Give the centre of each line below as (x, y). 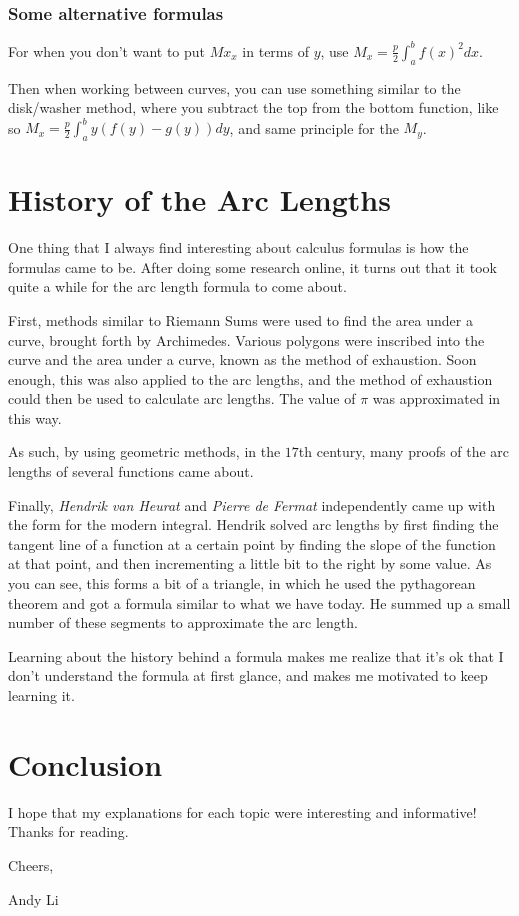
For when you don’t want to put (107, 50)
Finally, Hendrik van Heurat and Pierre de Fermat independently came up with (252, 504)
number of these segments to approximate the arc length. (183, 622)
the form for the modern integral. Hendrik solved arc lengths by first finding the (253, 524)
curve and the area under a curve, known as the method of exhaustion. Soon (242, 359)
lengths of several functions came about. (131, 471)
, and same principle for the (314, 127)
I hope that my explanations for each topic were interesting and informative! (242, 811)
